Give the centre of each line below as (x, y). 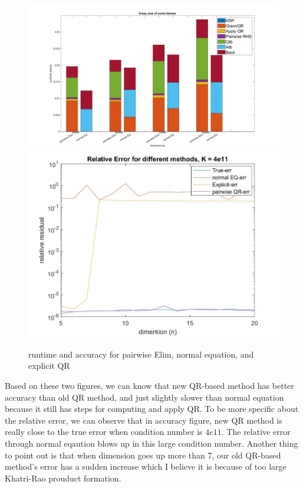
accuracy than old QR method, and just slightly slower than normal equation (144, 397)
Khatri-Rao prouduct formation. (63, 478)
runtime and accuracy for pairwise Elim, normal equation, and (141, 354)
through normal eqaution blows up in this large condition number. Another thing (151, 443)
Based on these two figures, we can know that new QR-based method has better (149, 386)
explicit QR (49, 366)
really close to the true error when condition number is (104, 432)
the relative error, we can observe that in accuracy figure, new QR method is (144, 420)
